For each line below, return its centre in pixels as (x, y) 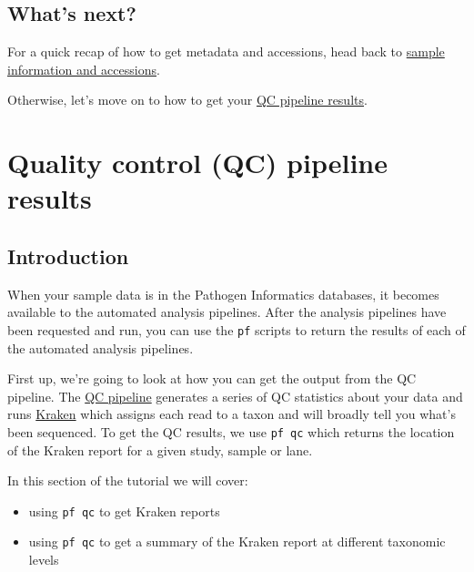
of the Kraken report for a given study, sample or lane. (160, 449)
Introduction (68, 255)
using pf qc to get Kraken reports (124, 511)
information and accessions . (84, 69)
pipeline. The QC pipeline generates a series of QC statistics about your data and (235, 396)
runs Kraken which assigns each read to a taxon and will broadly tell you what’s (232, 414)
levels (44, 560)
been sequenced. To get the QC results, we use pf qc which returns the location (231, 431)
